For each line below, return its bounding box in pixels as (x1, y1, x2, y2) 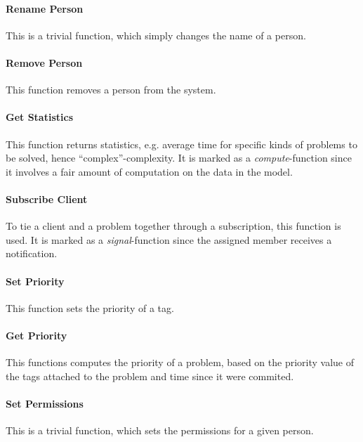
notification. (6, 246, 58, 261)
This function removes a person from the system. (6, 82, 216, 97)
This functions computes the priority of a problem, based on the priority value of (6, 355, 354, 370)
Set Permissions (6, 396, 84, 410)
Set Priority (6, 273, 65, 288)
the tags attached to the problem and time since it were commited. (6, 368, 294, 383)
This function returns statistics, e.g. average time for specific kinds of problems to (6, 136, 357, 151)
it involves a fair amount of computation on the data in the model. (6, 164, 293, 178)
